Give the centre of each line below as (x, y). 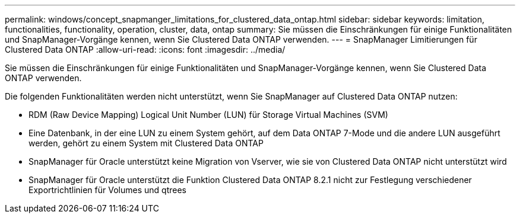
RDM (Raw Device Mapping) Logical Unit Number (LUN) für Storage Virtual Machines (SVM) (208, 115)
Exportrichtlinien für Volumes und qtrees (107, 190)
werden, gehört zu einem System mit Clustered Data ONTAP (146, 143)
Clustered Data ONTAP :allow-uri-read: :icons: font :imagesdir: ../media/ (145, 49)
